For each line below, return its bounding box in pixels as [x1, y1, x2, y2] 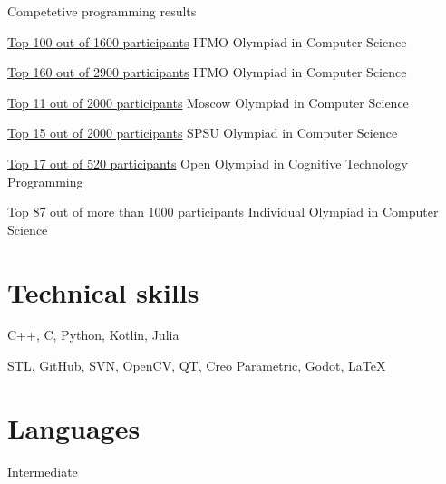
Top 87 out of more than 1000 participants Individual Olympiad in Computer [7, 202, 439, 221]
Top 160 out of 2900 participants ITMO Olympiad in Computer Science [7, 63, 407, 82]
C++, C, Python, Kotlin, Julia [7, 325, 179, 344]
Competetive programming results [7, 2, 197, 20]
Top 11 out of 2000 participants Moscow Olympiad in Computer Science [7, 92, 409, 111]
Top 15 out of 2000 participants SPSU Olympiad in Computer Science [7, 123, 398, 142]
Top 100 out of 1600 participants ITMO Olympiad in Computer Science [7, 32, 407, 51]
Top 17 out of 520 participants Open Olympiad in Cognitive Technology [7, 153, 408, 172]
